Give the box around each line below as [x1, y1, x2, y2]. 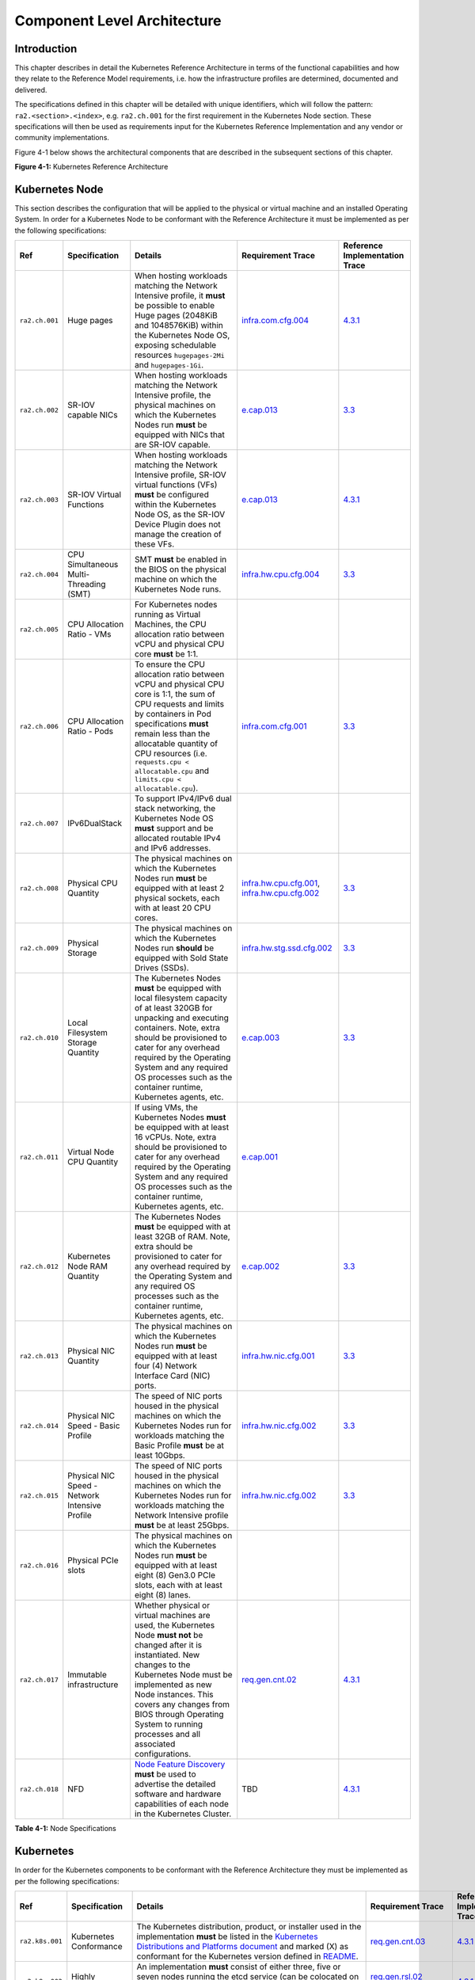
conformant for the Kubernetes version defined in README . [136, 1951, 359, 1962]
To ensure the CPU [135, 659, 206, 670]
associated [135, 1738, 176, 1750]
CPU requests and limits [135, 699, 225, 710]
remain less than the [135, 729, 211, 740]
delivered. [14, 85, 47, 94]
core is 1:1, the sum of [135, 689, 215, 700]
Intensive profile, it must [135, 290, 226, 301]
